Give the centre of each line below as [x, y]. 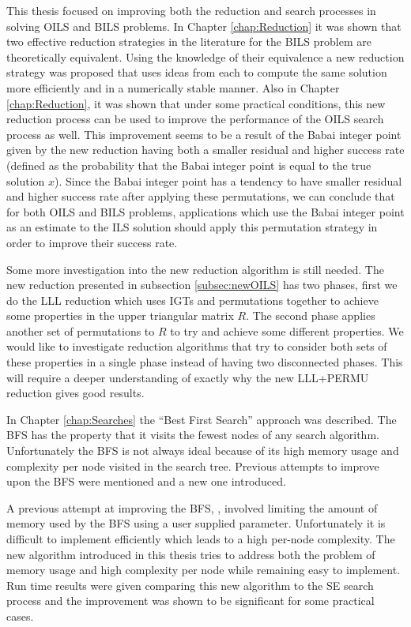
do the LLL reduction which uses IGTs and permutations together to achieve [192, 300]
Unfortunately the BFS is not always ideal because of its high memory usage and [203, 451]
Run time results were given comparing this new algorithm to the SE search [190, 585]
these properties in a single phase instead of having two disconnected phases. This [205, 362]
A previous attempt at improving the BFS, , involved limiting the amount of [192, 507]
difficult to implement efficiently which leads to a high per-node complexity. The [201, 539]
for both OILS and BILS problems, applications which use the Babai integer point [205, 211]
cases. [20, 616]
